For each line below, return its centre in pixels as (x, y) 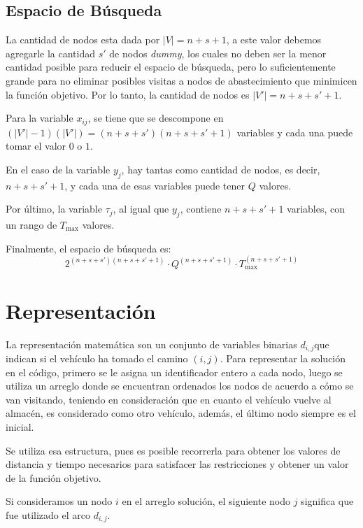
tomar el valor (36, 146)
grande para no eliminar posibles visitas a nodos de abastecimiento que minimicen (181, 80)
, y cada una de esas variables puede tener (155, 185)
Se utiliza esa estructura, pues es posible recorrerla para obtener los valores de (173, 450)
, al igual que (141, 209)
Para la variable (40, 118)
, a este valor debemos (274, 40)
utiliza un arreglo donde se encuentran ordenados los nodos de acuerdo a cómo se (180, 386)
